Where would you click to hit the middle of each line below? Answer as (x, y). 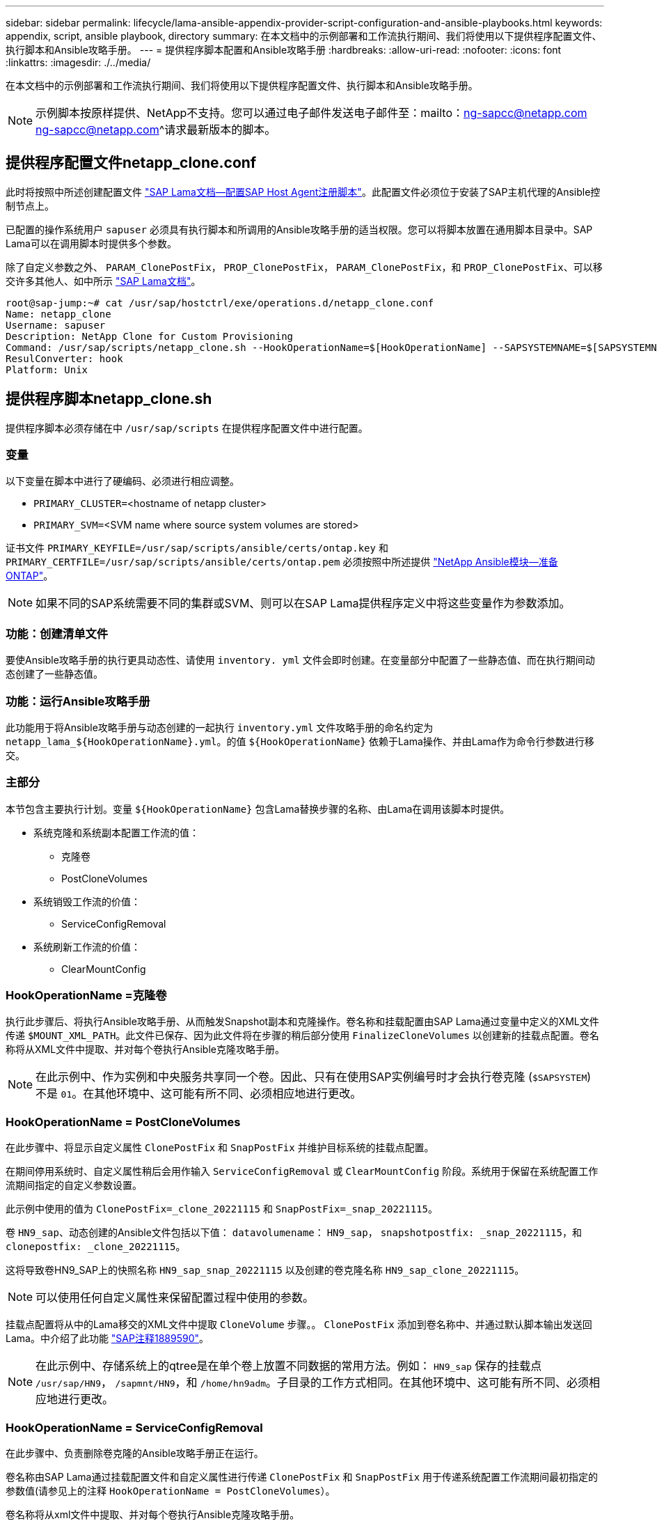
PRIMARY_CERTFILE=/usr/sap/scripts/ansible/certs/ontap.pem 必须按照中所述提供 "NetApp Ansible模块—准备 (282, 562)
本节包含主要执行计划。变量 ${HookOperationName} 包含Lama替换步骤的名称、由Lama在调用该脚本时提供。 (258, 809)
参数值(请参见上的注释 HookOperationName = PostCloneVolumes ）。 (171, 1490)
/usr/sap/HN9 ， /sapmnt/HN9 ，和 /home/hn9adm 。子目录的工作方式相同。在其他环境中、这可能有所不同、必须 (312, 1383)
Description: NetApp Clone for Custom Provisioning (150, 336)
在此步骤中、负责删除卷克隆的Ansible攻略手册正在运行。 (135, 1453)
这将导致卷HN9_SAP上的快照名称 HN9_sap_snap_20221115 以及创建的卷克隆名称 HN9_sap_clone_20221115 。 (265, 1270)
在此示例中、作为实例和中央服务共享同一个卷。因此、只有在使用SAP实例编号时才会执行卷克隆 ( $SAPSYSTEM (311, 1077)
